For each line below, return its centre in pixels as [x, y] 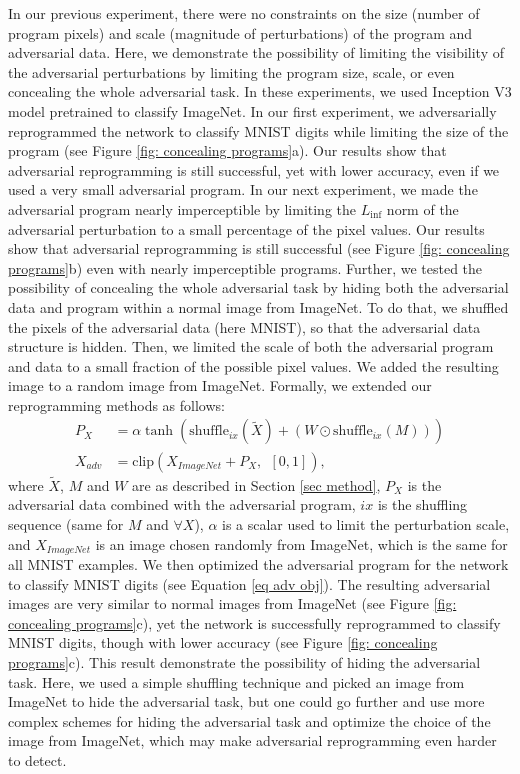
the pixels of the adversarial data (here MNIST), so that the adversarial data [244, 326]
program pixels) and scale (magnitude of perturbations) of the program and [240, 32]
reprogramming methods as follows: [116, 404]
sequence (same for [66, 523]
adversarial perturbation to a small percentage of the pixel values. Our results [246, 228]
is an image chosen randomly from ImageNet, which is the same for [301, 543]
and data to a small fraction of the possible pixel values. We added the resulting [253, 365]
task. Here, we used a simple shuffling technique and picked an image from [236, 681]
